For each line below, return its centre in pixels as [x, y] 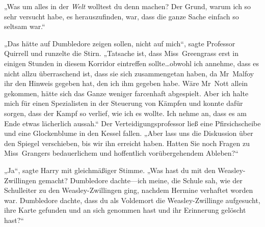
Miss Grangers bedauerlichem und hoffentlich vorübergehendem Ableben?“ [121, 153]
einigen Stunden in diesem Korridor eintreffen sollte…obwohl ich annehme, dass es [131, 63]
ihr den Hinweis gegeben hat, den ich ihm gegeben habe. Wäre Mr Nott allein [126, 83]
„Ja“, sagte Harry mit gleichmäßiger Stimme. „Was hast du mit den [110, 170]
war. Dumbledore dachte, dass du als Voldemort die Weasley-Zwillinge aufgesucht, [132, 200]
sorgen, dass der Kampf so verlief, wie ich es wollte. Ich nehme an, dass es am [125, 113]
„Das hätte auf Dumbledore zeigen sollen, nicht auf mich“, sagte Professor [120, 43]
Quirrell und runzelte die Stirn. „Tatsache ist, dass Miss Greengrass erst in [121, 53]
